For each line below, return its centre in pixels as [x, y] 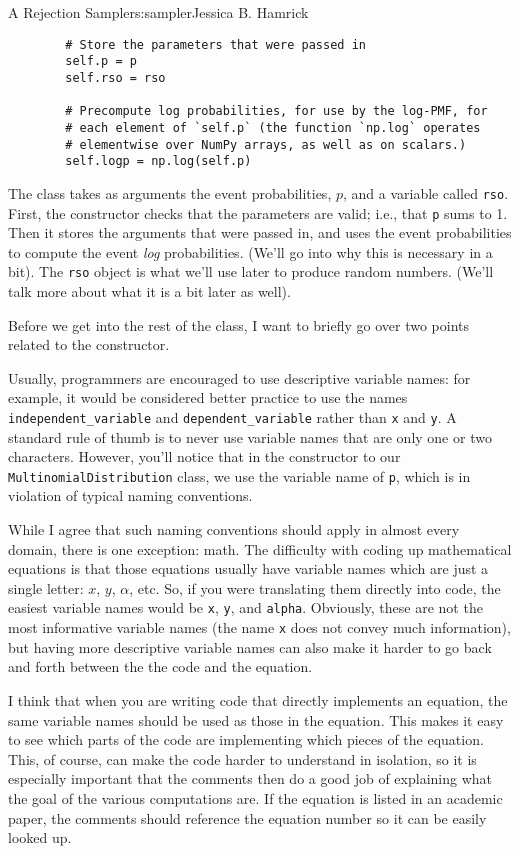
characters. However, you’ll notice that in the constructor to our [204, 456]
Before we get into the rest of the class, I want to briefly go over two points [239, 324]
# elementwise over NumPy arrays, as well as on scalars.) [266, 144]
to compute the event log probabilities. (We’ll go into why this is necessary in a [250, 251]
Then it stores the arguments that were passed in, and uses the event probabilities [260, 232]
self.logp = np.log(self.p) [158, 161]
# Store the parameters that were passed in [215, 44]
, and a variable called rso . [425, 192]
